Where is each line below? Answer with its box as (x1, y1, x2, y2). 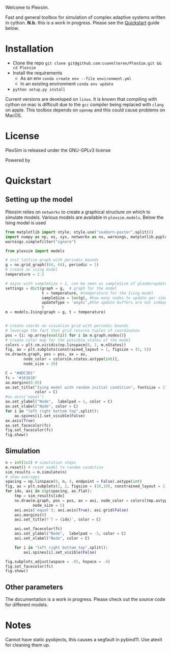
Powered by (5, 157, 31, 163)
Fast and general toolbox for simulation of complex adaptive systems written (5, 14, 166, 20)
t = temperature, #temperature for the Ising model (41, 290, 154, 296)
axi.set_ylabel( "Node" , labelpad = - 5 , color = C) (14, 531, 126, 536)
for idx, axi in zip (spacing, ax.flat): (5, 488, 93, 494)
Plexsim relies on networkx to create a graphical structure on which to (5, 209, 151, 215)
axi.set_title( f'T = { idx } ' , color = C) (14, 517, 101, 522)
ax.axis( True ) (5, 418, 36, 423)
